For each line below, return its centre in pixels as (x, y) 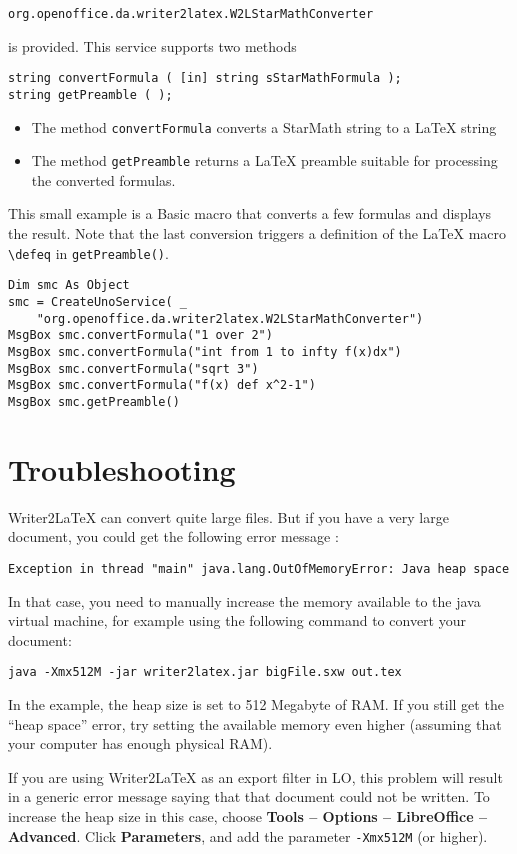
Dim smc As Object (69, 285)
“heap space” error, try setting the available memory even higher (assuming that (255, 723)
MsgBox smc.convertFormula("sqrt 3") (133, 368)
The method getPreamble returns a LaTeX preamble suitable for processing (264, 160)
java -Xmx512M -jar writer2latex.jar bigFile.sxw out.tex (205, 672)
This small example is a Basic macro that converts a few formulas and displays (250, 213)
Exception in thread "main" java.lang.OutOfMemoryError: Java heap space (259, 568)
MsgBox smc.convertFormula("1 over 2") (140, 335)
